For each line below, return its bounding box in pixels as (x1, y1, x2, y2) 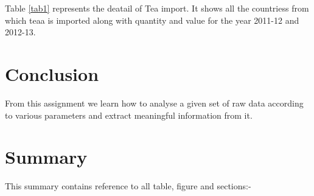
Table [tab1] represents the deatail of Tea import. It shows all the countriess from (5, 2, 309, 14)
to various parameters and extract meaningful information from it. (5, 108, 253, 121)
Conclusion (5, 61, 99, 86)
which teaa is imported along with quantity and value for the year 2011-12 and (5, 13, 299, 26)
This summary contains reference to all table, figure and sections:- (5, 180, 251, 192)
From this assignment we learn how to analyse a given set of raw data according (5, 96, 304, 109)
